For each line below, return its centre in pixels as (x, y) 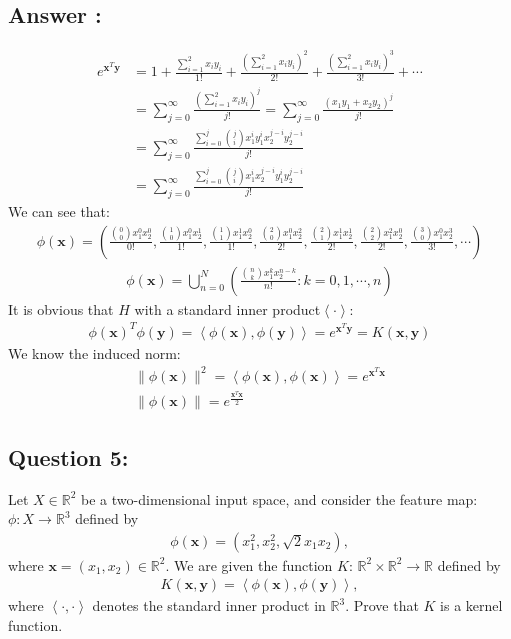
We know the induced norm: (94, 352)
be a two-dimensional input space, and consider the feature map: (279, 498)
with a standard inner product (227, 308)
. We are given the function (249, 564)
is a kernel (471, 605)
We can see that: (59, 210)
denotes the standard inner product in (209, 605)
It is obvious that (61, 308)
